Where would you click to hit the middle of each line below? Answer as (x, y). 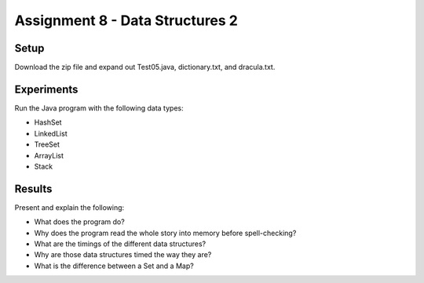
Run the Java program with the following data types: (99, 108)
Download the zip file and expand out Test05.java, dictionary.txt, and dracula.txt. (145, 67)
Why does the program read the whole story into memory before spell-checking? (165, 233)
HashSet (48, 122)
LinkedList (51, 133)
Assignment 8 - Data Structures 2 (126, 20)
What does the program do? (79, 222)
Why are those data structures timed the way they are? (123, 255)
